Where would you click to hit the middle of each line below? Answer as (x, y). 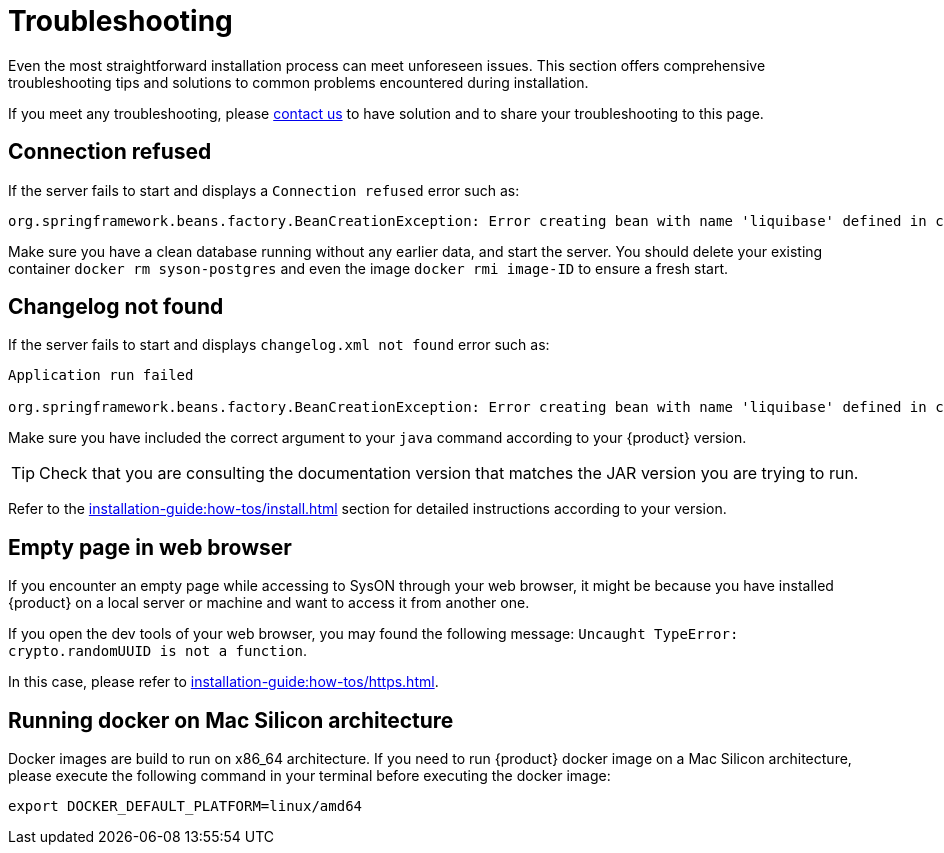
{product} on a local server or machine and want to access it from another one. (269, 603)
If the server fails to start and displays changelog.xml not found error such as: (279, 345)
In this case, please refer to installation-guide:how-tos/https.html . (223, 682)
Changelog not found (116, 307)
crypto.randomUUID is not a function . (158, 651)
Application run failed (101, 375)
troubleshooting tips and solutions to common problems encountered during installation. (298, 82)
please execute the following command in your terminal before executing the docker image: (309, 776)
